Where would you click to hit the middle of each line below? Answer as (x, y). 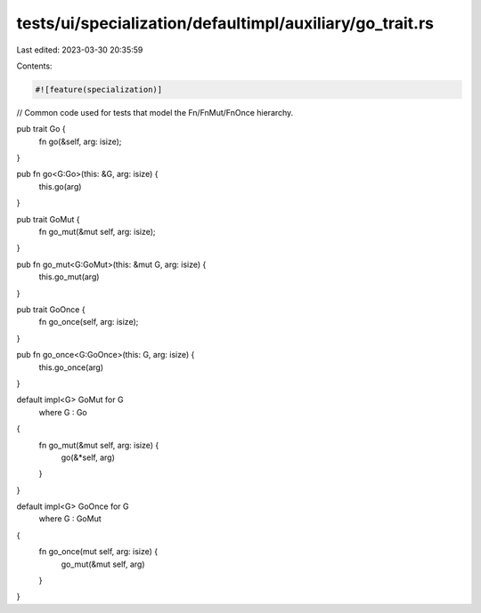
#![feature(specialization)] (99, 89)
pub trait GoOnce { (51, 309)
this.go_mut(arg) (69, 277)
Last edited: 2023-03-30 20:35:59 (80, 50)
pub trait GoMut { (48, 219)
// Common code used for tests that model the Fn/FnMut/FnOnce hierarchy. (155, 112)
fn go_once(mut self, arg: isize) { (98, 552)
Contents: (34, 66)
